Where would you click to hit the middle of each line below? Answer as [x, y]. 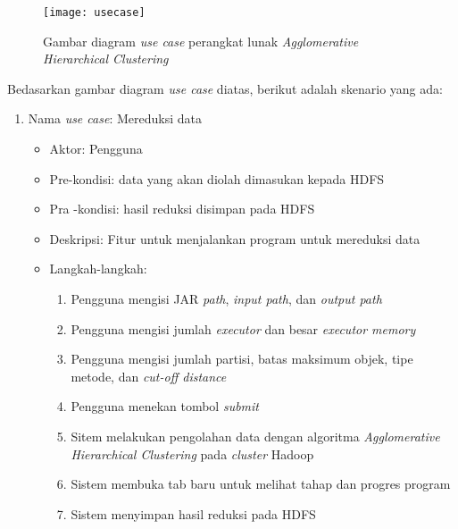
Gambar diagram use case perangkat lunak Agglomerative [201, 41]
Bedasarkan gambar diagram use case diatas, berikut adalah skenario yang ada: [225, 88]
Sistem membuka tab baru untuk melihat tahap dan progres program [261, 484]
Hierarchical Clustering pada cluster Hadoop [192, 453]
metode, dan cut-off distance [149, 376]
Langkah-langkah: [98, 269]
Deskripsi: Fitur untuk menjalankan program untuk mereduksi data [235, 238]
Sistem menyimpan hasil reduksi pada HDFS [193, 513]
